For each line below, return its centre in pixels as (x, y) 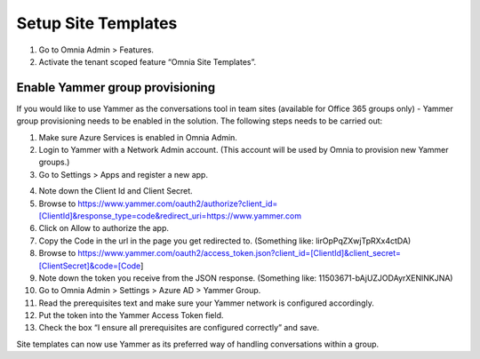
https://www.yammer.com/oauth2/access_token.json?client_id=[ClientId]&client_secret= (240, 253)
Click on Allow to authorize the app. (104, 228)
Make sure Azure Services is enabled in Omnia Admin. (138, 137)
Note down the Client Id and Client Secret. (116, 191)
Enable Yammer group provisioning (116, 88)
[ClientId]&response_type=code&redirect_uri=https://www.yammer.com (170, 215)
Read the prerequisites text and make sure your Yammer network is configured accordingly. (207, 303)
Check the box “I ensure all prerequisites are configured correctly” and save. (179, 328)
